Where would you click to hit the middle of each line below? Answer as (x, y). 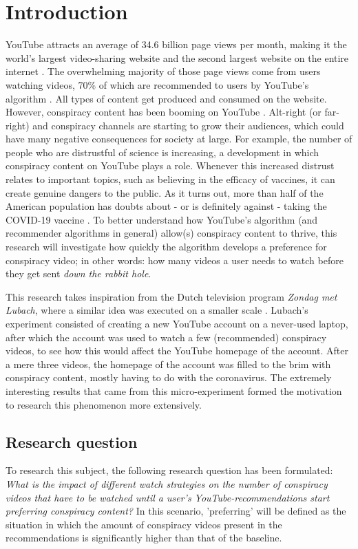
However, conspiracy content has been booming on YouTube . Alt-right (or (164, 112)
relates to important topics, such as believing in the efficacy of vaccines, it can (170, 179)
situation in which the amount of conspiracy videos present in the (144, 524)
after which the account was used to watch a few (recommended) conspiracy (166, 337)
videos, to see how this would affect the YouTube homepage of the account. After (177, 351)
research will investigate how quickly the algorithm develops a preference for (166, 247)
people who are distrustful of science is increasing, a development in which (162, 152)
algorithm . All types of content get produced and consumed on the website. (166, 98)
